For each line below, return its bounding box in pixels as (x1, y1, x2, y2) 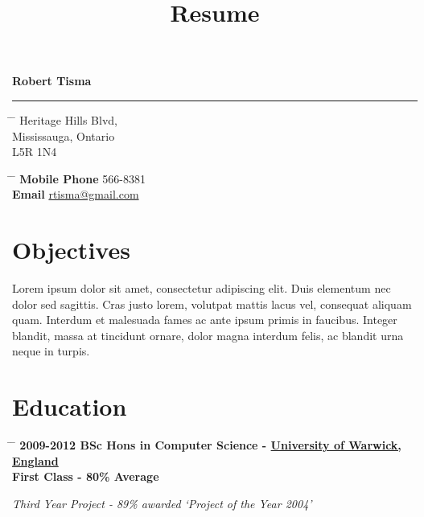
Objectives (12, 233, 130, 266)
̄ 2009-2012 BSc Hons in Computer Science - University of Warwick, (12, 437, 401, 453)
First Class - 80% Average (12, 468, 159, 485)
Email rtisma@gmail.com (12, 186, 139, 203)
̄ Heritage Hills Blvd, (12, 111, 117, 128)
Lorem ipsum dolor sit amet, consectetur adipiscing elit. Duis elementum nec (12, 280, 391, 297)
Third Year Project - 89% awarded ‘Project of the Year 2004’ (12, 494, 312, 511)
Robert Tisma (12, 72, 92, 89)
